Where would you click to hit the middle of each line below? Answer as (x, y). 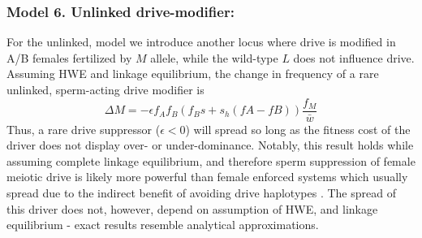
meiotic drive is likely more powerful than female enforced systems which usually (207, 177)
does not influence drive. (354, 57)
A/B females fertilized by (69, 57)
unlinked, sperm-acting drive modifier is (105, 89)
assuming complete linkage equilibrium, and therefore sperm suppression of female (211, 160)
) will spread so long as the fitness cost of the (298, 129)
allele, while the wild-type (214, 57)
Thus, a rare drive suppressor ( (84, 129)
